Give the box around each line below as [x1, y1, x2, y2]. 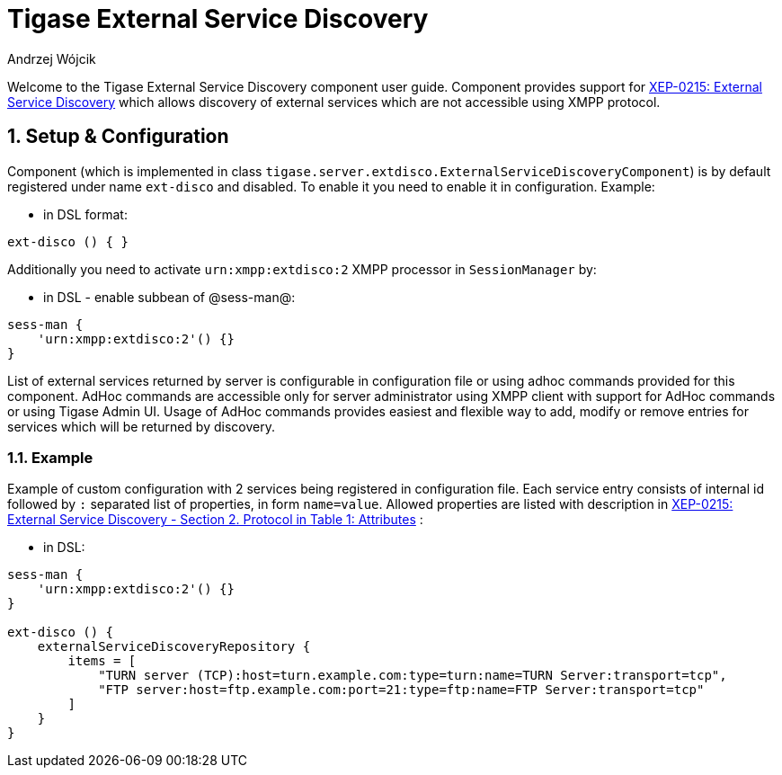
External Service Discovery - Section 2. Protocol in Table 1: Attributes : [7, 512, 423, 528]
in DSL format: [43, 206, 128, 222]
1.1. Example [7, 448, 93, 467]
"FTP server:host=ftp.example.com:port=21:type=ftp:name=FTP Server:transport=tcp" [98, 682, 705, 698]
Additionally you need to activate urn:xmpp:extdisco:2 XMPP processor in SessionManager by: [7, 261, 597, 277]
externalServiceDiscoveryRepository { [37, 639, 311, 655]
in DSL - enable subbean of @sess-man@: [43, 289, 296, 305]
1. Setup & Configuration [7, 125, 229, 148]
